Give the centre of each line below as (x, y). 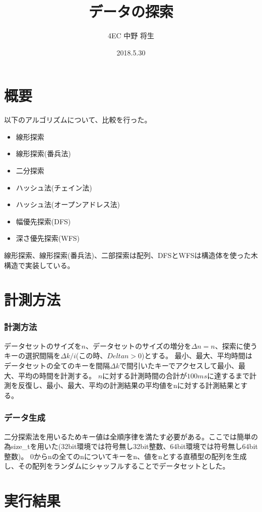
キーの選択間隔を (32, 356)
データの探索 (131, 11)
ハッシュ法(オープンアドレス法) (68, 204)
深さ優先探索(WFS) (48, 238)
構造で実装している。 (39, 265)
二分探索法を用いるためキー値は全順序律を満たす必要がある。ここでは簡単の (131, 436)
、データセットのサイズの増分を (139, 345)
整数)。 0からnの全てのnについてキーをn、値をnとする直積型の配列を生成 (125, 456)
